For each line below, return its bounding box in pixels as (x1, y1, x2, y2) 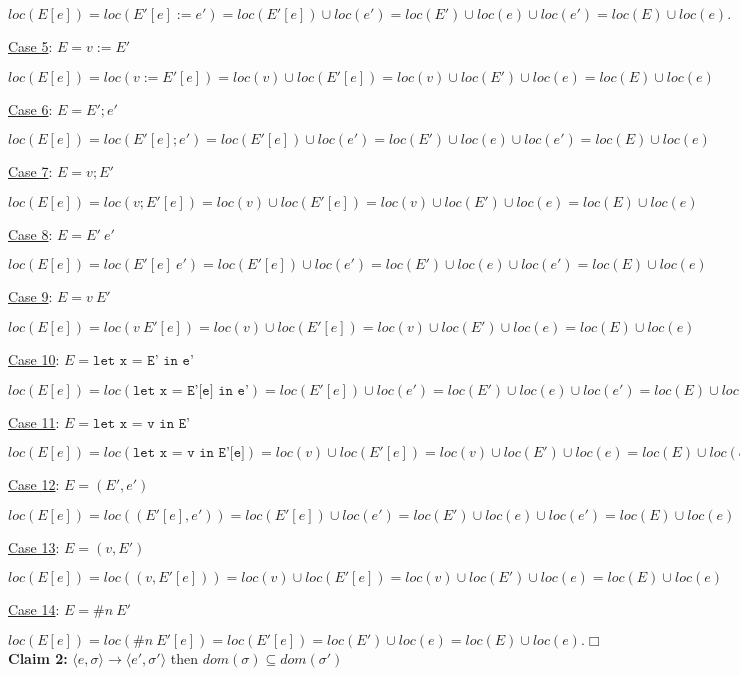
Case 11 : (8, 411, 60, 432)
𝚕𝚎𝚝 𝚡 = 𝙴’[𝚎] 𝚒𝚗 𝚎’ (132, 383, 249, 398)
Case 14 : (8, 599, 60, 620)
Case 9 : (8, 286, 53, 307)
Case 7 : (8, 161, 53, 182)
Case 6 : (8, 98, 53, 119)
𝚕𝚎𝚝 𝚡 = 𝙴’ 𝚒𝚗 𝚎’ (93, 353, 194, 368)
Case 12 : (8, 474, 60, 495)
